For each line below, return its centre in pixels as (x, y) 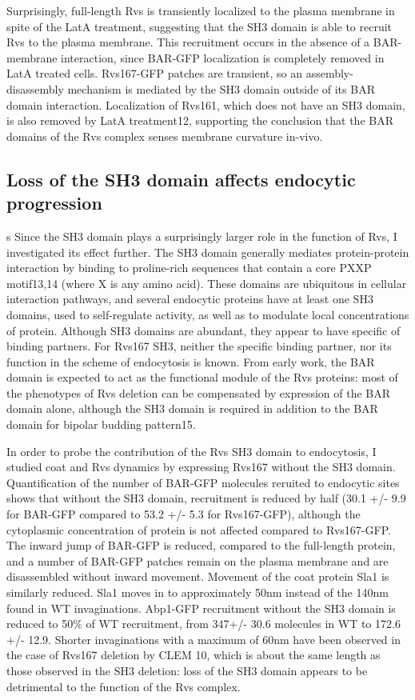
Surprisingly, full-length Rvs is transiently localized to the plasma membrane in (201, 10)
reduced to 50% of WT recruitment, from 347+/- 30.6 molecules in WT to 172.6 (204, 624)
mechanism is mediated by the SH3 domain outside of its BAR (221, 88)
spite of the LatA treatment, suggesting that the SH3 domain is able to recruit (200, 26)
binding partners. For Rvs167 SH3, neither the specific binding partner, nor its (199, 346)
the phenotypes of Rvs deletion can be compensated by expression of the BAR (199, 392)
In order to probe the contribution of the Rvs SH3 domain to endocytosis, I (192, 451)
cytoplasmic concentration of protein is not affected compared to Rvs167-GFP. (199, 529)
